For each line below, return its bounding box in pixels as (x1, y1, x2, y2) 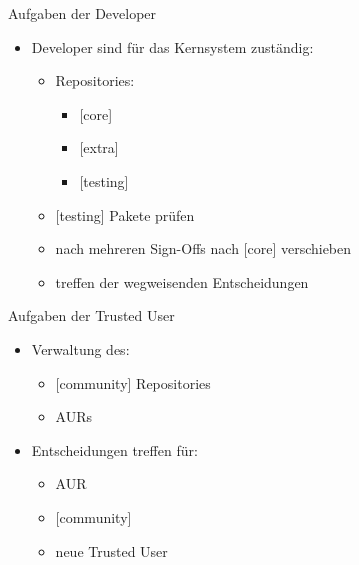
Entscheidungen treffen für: (31, 439, 198, 460)
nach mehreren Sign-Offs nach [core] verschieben (55, 238, 352, 259)
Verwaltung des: (31, 338, 130, 359)
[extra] (79, 137, 119, 158)
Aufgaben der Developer (8, 3, 157, 23)
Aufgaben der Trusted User (8, 305, 175, 326)
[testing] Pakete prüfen (55, 204, 195, 225)
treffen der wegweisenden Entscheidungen (55, 271, 309, 292)
